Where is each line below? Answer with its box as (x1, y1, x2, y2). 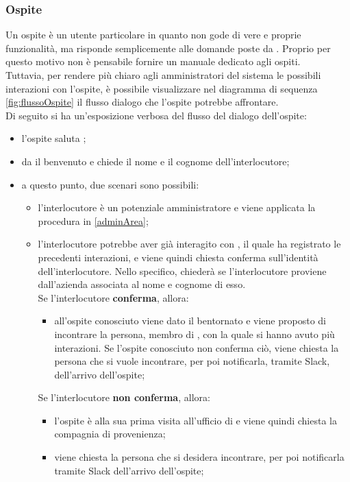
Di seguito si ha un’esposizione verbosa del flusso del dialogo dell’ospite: (5, 108, 307, 122)
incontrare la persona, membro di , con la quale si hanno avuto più (54, 326, 335, 341)
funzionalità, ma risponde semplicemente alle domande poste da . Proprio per (5, 40, 331, 55)
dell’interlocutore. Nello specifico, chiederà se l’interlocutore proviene (38, 263, 327, 278)
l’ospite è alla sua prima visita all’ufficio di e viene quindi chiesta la (54, 413, 337, 427)
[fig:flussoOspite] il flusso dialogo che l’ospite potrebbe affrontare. (5, 95, 279, 109)
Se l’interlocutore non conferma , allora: (38, 390, 210, 405)
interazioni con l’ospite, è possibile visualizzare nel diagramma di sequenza (5, 81, 318, 95)
